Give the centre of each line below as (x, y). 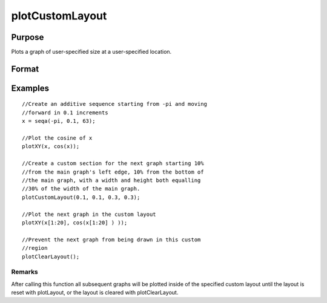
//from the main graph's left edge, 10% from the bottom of (113, 172)
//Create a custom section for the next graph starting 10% (113, 164)
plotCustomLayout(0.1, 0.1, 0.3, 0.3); (81, 197)
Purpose (28, 37)
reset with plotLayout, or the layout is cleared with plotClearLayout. (95, 293)
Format (25, 69)
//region (35, 248)
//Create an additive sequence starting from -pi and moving (114, 104)
